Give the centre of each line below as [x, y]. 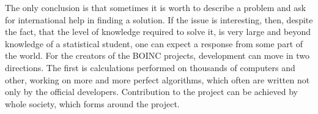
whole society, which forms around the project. [92, 103]
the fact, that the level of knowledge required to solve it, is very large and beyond [158, 32]
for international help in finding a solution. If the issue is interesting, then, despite [159, 19]
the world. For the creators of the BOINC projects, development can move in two [157, 55]
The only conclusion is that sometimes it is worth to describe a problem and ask [156, 7]
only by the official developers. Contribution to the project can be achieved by [151, 92]
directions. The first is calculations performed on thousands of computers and [150, 67]
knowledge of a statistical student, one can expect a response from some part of [154, 43]
